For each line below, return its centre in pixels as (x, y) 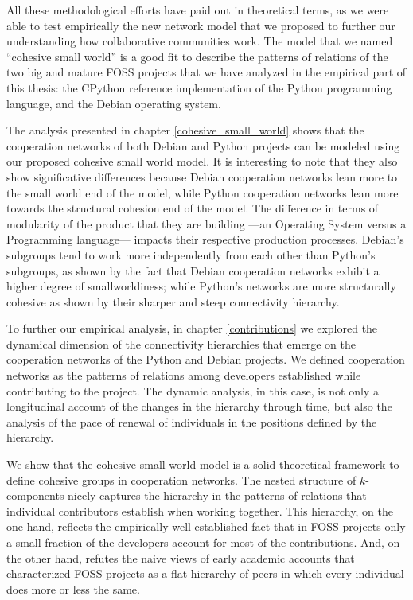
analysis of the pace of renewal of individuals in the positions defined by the (192, 421)
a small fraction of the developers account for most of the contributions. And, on (203, 542)
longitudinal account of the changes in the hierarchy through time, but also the (199, 406)
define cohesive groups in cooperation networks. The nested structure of (181, 479)
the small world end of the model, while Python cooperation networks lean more (203, 192)
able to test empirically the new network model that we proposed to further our (201, 25)
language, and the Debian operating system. (114, 103)
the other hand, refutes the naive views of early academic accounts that (181, 557)
